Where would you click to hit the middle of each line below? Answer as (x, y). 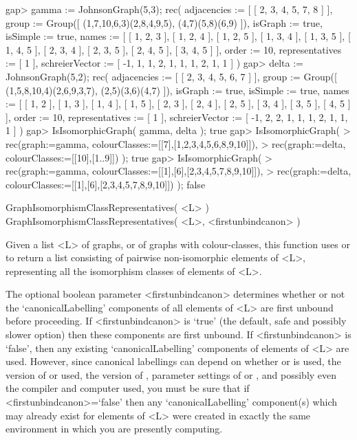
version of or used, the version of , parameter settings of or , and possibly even (171, 374)
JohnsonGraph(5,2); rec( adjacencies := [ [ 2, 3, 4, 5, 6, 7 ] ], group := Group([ (171, 76)
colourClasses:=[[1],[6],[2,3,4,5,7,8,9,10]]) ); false (106, 184)
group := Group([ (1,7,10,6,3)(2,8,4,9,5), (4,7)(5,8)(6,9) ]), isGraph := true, (164, 22)
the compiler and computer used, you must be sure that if (128, 388)
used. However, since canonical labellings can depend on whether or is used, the (173, 361)
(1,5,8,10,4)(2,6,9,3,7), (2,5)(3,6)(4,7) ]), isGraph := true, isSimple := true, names (177, 90)
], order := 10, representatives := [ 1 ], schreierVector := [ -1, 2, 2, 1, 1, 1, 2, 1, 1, (177, 117)
